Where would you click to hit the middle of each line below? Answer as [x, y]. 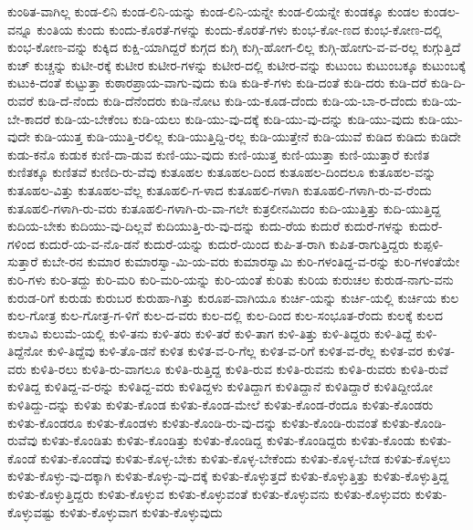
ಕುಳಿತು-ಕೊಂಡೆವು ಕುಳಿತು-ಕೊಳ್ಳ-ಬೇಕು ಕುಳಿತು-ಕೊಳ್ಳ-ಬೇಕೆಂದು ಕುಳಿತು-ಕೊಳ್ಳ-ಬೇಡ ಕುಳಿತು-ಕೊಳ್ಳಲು [246, 457]
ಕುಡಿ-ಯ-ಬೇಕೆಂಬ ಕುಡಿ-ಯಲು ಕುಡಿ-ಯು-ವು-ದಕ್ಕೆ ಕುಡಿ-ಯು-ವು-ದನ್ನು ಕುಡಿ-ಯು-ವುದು [234, 118]
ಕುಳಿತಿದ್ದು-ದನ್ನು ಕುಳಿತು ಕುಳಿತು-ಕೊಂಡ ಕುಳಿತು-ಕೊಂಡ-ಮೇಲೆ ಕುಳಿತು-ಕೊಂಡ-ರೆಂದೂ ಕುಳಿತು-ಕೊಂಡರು [221, 405]
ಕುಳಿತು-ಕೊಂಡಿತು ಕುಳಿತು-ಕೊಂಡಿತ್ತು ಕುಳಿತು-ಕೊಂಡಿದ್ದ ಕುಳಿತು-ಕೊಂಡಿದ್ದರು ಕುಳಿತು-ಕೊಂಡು [228, 440]
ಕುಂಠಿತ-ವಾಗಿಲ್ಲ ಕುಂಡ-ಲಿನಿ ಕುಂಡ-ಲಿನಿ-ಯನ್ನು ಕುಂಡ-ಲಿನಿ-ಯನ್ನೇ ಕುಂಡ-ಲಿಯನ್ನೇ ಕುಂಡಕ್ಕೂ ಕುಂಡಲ [214, 11]
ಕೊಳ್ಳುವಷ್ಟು [32, 511]
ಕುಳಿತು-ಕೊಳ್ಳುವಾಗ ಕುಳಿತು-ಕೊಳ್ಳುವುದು [141, 511]
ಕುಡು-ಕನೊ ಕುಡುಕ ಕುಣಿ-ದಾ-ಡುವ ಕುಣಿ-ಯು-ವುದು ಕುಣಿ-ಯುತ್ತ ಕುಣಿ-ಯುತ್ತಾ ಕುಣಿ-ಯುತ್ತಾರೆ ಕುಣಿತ [219, 154]
